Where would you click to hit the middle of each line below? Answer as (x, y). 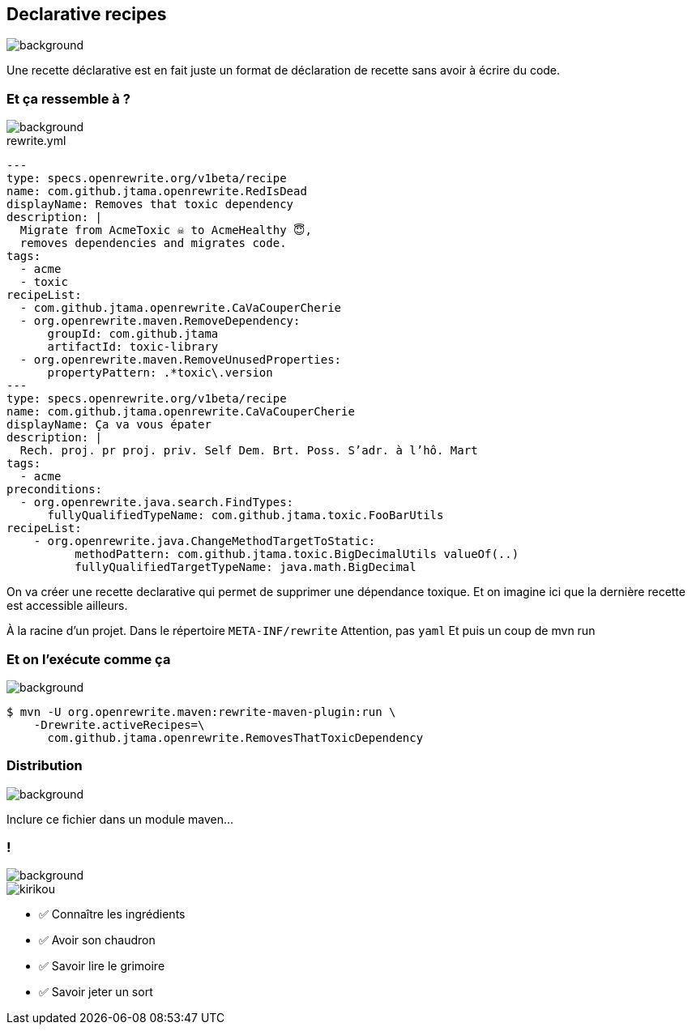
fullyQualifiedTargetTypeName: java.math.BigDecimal (246, 567)
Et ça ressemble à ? (68, 98)
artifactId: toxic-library (133, 347)
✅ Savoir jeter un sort (96, 992)
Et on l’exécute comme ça (89, 659)
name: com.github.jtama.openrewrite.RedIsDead (157, 192)
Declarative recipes (87, 14)
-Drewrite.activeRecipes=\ (119, 724)
